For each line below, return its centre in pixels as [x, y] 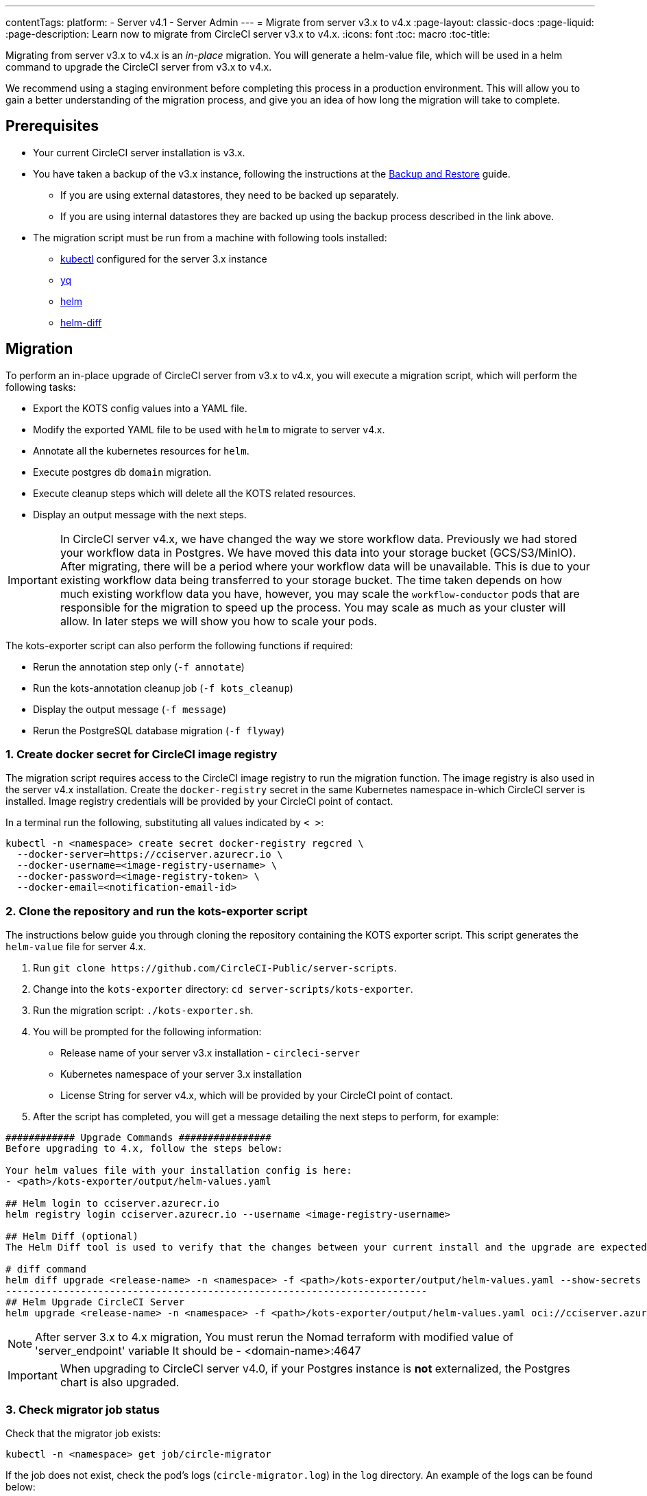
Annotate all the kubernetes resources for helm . [141, 450]
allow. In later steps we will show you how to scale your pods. [219, 621]
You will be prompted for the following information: [147, 1032]
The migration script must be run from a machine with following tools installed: [210, 237]
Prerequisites [52, 126]
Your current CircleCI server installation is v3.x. [139, 152]
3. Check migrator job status [83, 1409]
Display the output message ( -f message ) [130, 709]
